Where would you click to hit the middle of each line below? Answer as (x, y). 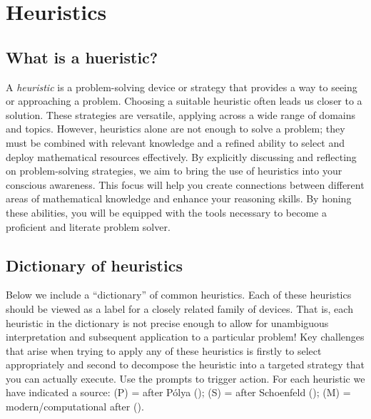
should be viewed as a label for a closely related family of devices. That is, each (179, 308)
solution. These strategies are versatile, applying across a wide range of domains (181, 114)
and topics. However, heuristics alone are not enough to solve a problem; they (176, 129)
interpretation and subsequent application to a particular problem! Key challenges (185, 337)
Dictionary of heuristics (94, 265)
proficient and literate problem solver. (88, 226)
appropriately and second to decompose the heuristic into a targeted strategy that (185, 364)
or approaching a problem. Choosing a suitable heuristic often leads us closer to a (184, 101)
